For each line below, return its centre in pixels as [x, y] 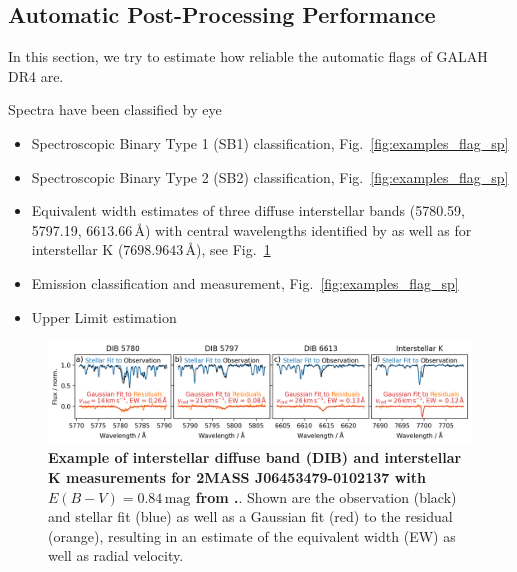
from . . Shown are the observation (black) [326, 496]
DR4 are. [36, 75]
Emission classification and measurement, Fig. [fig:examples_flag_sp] [245, 282]
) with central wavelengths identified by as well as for [308, 229]
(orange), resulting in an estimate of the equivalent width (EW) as [252, 535]
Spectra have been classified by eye [115, 109]
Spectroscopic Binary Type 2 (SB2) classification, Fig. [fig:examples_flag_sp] [270, 176]
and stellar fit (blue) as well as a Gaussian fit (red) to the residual [250, 516]
